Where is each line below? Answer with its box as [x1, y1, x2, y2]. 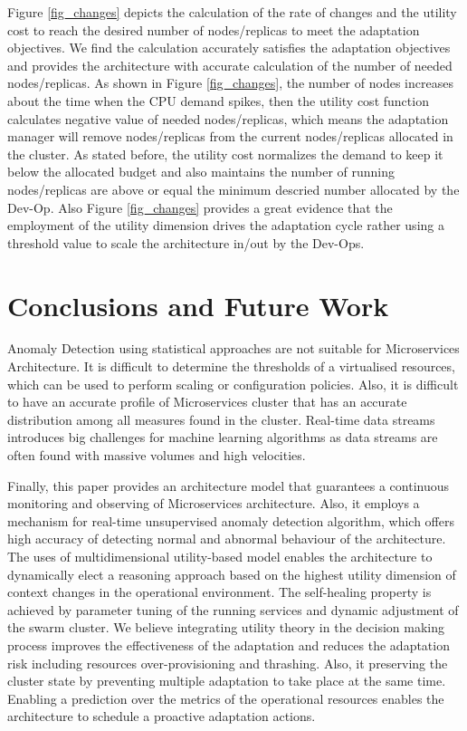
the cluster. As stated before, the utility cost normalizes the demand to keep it [7, 144, 443, 163]
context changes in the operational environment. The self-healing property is [7, 582, 432, 601]
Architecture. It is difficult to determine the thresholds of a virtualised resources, [7, 357, 455, 376]
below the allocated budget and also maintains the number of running [7, 162, 396, 181]
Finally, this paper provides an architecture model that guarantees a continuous [7, 476, 450, 495]
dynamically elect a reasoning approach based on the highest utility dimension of [7, 564, 456, 583]
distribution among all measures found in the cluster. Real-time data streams [7, 409, 435, 428]
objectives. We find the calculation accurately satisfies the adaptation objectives [7, 38, 451, 57]
